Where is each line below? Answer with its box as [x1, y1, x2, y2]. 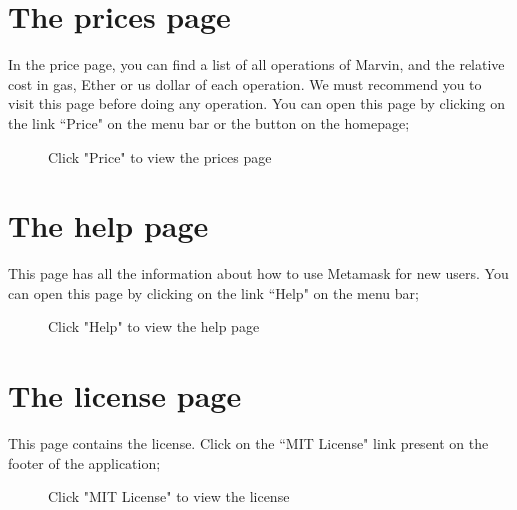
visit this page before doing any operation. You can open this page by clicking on [8, 93, 505, 114]
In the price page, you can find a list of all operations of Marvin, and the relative [8, 54, 505, 75]
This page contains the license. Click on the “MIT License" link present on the [8, 433, 489, 454]
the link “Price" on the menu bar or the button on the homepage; [8, 112, 410, 133]
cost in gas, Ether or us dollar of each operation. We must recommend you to [8, 73, 482, 94]
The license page [8, 375, 242, 416]
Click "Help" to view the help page [48, 316, 260, 337]
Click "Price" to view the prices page [48, 146, 272, 167]
